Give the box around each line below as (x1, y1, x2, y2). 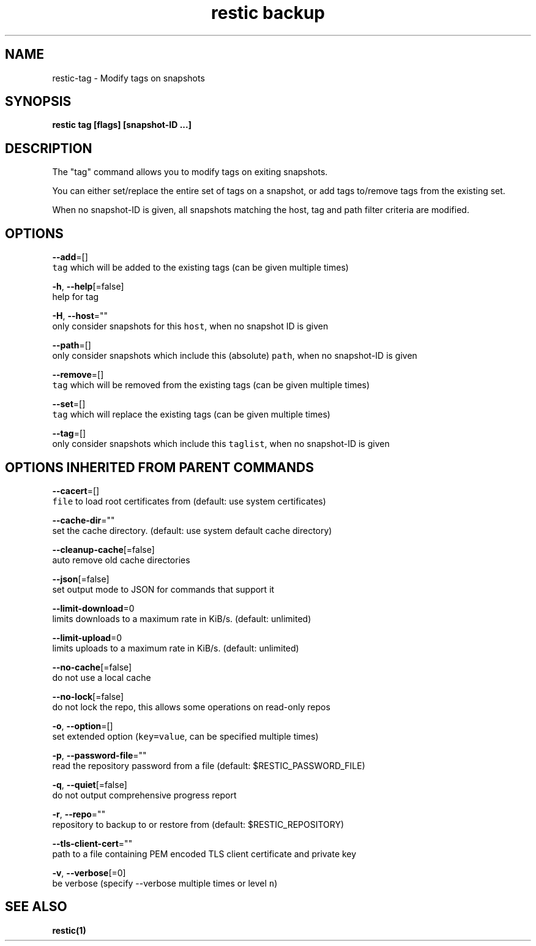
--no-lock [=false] (52, 691, 124, 702)
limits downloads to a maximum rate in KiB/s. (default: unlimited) (52, 613, 311, 624)
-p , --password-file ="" (52, 749, 147, 760)
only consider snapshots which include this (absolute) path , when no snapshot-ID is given (52, 350, 417, 361)
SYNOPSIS (5, 94, 72, 110)
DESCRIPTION (5, 140, 92, 156)
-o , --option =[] (52, 720, 113, 731)
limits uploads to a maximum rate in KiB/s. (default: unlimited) (52, 642, 299, 653)
